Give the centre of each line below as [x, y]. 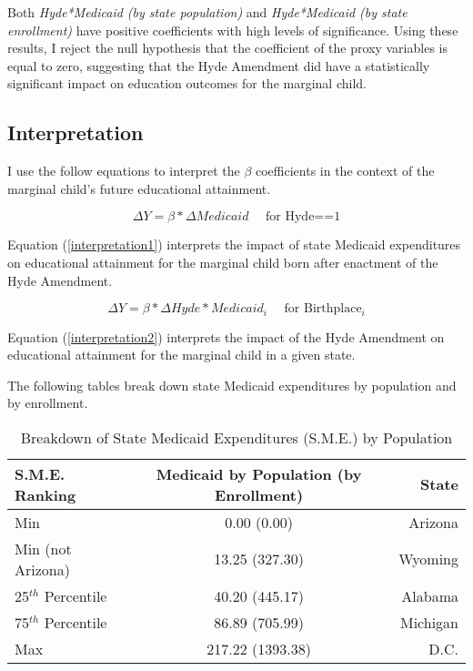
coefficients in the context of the [345, 171]
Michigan [429, 622]
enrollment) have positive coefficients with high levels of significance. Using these [233, 30]
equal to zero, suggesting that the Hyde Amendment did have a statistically [219, 65]
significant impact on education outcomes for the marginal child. [187, 83]
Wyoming [428, 559]
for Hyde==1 [303, 217]
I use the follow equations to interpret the [124, 171]
